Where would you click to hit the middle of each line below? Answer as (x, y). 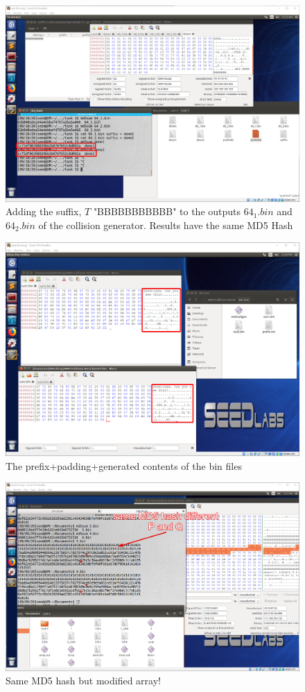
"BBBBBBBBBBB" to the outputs (167, 211)
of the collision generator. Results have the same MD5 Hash (166, 225)
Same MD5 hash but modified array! (83, 681)
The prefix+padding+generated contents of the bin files (124, 465)
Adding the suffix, (44, 211)
